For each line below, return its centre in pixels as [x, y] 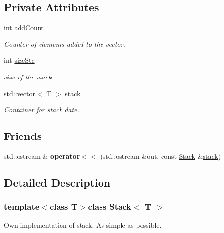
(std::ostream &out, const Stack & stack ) [161, 156]
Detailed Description [57, 182]
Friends [23, 136]
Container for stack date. [41, 109]
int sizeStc [19, 60]
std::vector [20, 93]
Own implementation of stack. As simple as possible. [83, 224]
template [22, 206]
